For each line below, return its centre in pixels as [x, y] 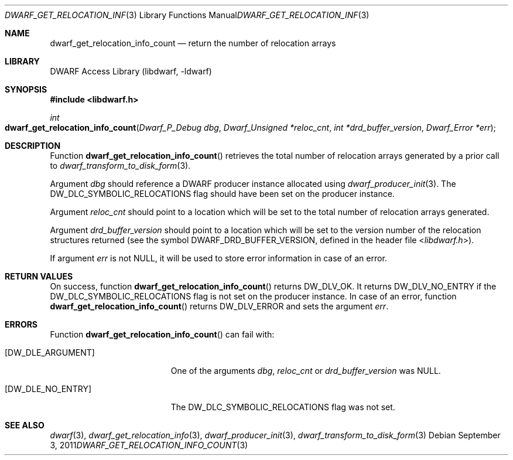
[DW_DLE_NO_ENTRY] [48, 389]
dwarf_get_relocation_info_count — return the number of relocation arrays [193, 43]
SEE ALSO [25, 425]
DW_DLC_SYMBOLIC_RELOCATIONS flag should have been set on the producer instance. [222, 194]
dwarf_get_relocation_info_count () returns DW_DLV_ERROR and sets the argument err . [219, 306]
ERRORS [21, 324]
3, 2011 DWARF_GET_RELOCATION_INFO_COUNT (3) [149, 445]
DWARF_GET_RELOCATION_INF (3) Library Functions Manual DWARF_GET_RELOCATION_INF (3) [187, 15]
